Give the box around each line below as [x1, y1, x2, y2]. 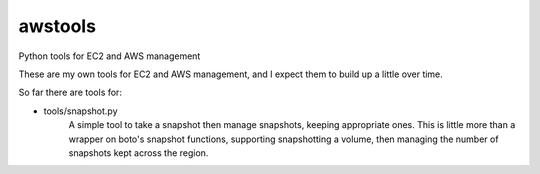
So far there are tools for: [18, 86, 122, 99]
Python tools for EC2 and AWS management [18, 50, 201, 62]
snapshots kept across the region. [68, 146, 209, 159]
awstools [18, 15, 97, 37]
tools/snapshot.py [43, 105, 118, 117]
